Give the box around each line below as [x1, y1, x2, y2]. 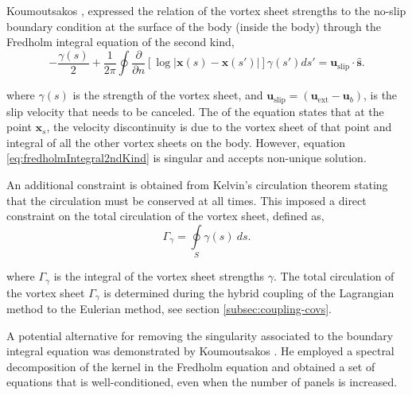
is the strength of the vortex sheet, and [72, 87, 263, 103]
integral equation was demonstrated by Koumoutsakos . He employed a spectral [6, 343, 395, 359]
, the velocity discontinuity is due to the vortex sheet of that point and [46, 118, 392, 135]
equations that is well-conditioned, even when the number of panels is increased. [6, 374, 398, 390]
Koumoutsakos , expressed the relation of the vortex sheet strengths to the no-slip [6, 2, 406, 18]
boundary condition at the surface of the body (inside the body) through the [6, 17, 381, 34]
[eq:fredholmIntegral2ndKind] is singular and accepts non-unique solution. [6, 149, 367, 166]
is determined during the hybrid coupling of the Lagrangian [103, 284, 395, 300]
